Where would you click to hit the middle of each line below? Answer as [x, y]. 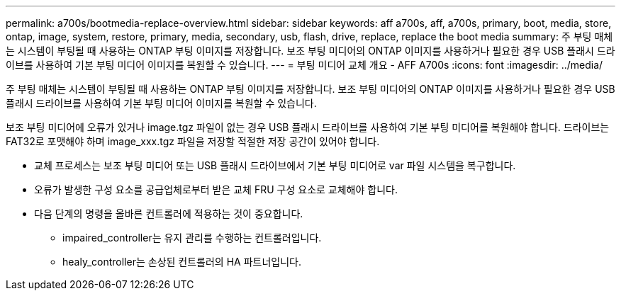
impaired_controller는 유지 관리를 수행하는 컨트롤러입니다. [192, 238]
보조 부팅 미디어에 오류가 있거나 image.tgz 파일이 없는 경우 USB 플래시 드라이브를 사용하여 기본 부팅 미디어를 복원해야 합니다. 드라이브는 [308, 127]
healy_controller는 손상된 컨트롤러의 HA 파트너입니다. [182, 262]
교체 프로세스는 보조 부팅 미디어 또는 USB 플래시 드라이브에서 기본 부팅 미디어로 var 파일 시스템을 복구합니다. [275, 165]
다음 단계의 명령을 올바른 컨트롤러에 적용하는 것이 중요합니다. [169, 214]
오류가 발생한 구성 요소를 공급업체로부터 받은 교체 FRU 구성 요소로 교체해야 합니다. [216, 189]
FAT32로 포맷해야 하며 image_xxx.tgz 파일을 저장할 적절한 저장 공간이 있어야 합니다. [193, 141]
